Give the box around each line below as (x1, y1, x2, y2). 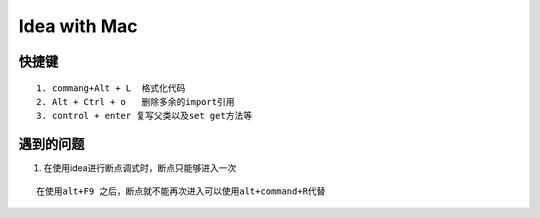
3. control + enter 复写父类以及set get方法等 (36, 110, 253, 122)
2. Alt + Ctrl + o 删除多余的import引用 (36, 96, 235, 107)
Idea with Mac (18, 15, 138, 37)
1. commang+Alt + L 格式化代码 (36, 82, 186, 94)
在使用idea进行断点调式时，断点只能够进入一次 (43, 162, 237, 174)
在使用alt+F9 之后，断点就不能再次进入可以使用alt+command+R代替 (36, 185, 326, 197)
